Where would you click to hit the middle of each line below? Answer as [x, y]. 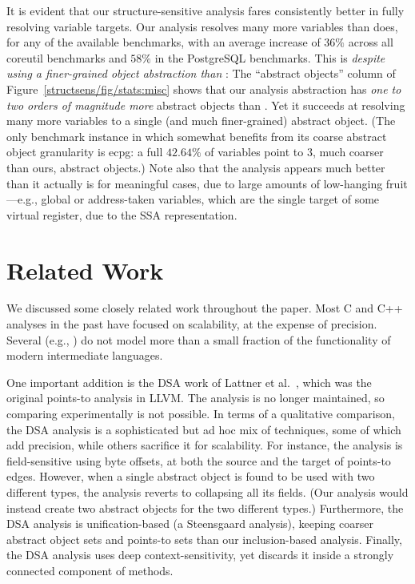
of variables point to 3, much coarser [294, 152]
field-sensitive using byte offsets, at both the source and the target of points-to [199, 460]
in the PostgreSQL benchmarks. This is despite [270, 57]
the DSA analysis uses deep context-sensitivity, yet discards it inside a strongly [200, 555]
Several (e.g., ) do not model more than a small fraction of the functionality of [199, 339]
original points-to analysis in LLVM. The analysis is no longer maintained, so [196, 398]
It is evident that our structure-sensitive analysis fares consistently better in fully [206, 10]
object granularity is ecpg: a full [85, 152]
